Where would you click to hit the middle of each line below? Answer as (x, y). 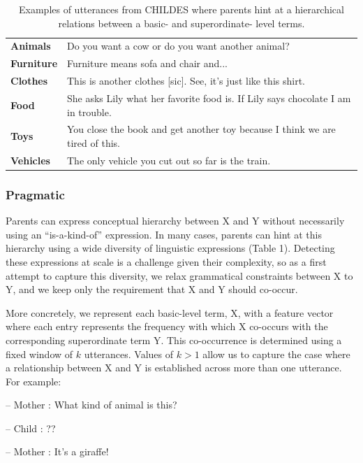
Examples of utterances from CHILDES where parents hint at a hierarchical (181, 9)
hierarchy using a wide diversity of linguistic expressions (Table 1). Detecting (170, 248)
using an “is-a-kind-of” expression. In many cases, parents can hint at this (164, 234)
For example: (34, 381)
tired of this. (94, 143)
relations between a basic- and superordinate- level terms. (181, 23)
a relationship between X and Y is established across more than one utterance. (174, 368)
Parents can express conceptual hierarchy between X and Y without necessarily (175, 221)
